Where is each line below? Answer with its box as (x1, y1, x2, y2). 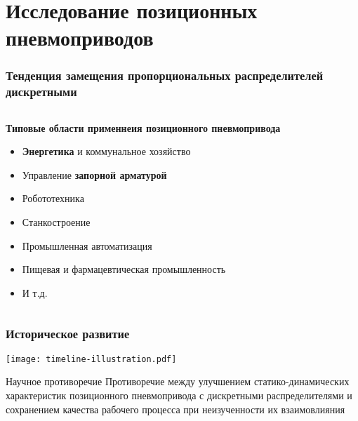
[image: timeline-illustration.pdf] (6, 354, 177, 364)
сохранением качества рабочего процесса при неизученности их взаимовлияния (6, 401, 345, 416)
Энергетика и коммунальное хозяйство (22, 144, 191, 159)
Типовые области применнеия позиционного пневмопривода (6, 120, 281, 135)
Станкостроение (22, 215, 91, 229)
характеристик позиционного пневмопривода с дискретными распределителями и (6, 387, 352, 402)
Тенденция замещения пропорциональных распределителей (6, 67, 324, 84)
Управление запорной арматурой (22, 167, 167, 182)
